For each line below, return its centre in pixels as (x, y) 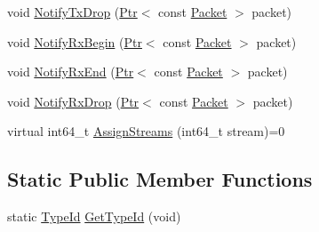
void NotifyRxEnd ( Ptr (71, 72)
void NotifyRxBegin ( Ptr (75, 41)
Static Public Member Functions (160, 179)
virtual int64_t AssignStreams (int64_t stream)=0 (146, 131)
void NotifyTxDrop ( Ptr (72, 12)
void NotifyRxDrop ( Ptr (73, 101)
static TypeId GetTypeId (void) (94, 216)
